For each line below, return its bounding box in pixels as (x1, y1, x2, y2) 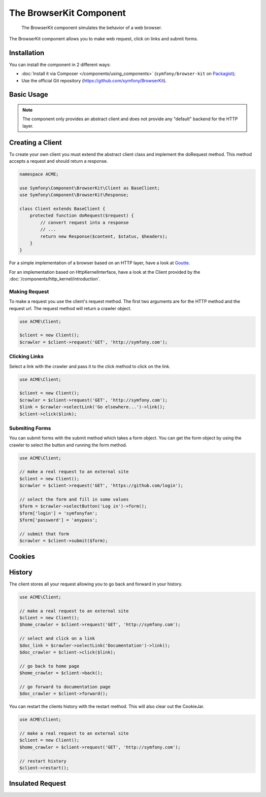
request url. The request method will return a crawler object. (9, 305, 132, 311)
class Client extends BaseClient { (19, 206, 105, 212)
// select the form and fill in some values (19, 496, 129, 502)
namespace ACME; (19, 172, 59, 177)
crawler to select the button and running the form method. (9, 442, 128, 448)
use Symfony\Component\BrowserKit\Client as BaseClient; (19, 185, 160, 191)
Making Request (9, 288, 49, 295)
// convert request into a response (40, 219, 129, 225)
